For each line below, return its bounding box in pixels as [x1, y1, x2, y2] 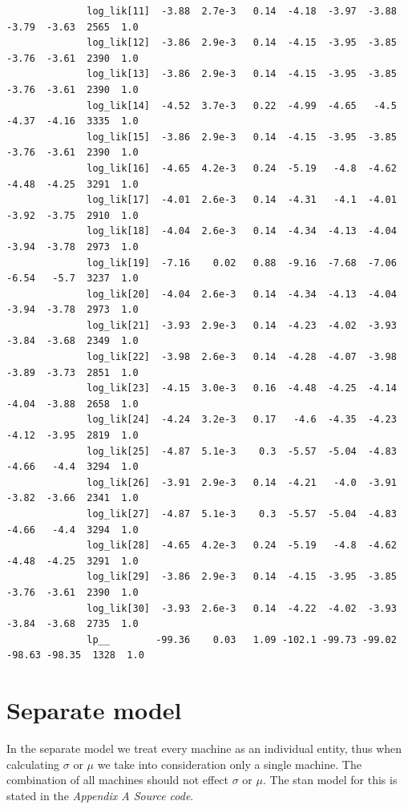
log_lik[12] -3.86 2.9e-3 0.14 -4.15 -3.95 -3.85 [87, 37, 397, 49]
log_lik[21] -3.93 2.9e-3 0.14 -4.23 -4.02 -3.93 [87, 319, 397, 331]
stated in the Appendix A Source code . [6, 787, 194, 803]
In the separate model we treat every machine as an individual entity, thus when [6, 740, 402, 757]
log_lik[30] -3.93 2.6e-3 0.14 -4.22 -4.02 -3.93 [87, 602, 397, 614]
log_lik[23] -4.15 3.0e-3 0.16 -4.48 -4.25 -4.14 [87, 382, 397, 394]
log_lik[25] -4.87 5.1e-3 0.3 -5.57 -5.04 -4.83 [87, 445, 397, 457]
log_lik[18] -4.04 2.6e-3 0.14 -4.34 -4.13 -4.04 [87, 225, 397, 237]
